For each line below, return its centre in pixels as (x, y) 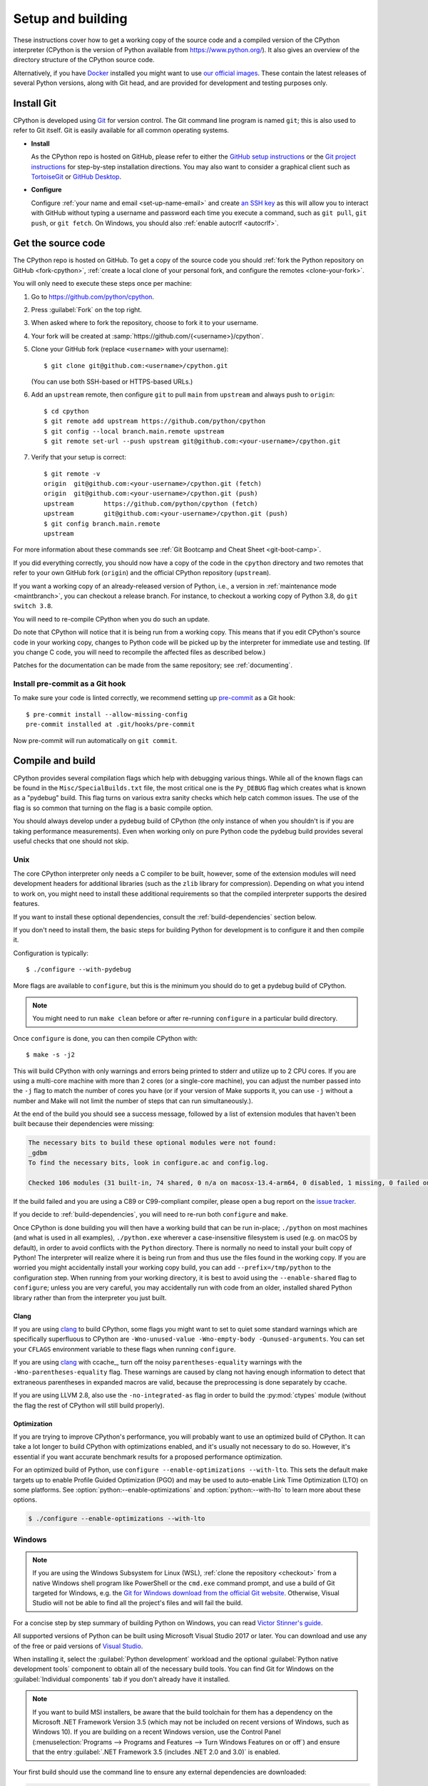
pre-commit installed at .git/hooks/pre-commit (111, 724)
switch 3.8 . (33, 606)
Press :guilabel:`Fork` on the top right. (86, 310)
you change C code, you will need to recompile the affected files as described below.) (139, 652)
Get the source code (59, 243)
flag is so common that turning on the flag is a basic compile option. (113, 808)
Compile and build (55, 761)
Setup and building (70, 19)
